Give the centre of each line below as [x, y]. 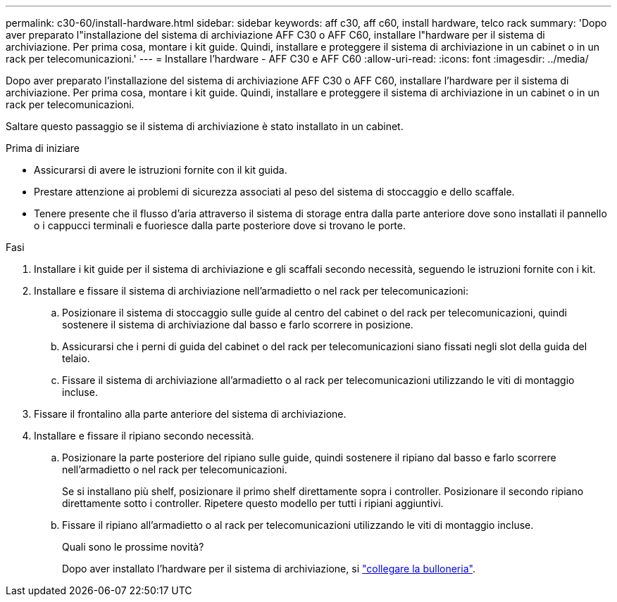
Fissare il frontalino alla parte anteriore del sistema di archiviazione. [190, 414]
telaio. [76, 358]
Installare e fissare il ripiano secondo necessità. [144, 436]
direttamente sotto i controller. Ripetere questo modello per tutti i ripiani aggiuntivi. [253, 503]
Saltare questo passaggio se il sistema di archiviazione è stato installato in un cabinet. [205, 126]
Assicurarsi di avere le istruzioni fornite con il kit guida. [161, 170]
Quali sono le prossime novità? [133, 547]
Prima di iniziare [43, 148]
